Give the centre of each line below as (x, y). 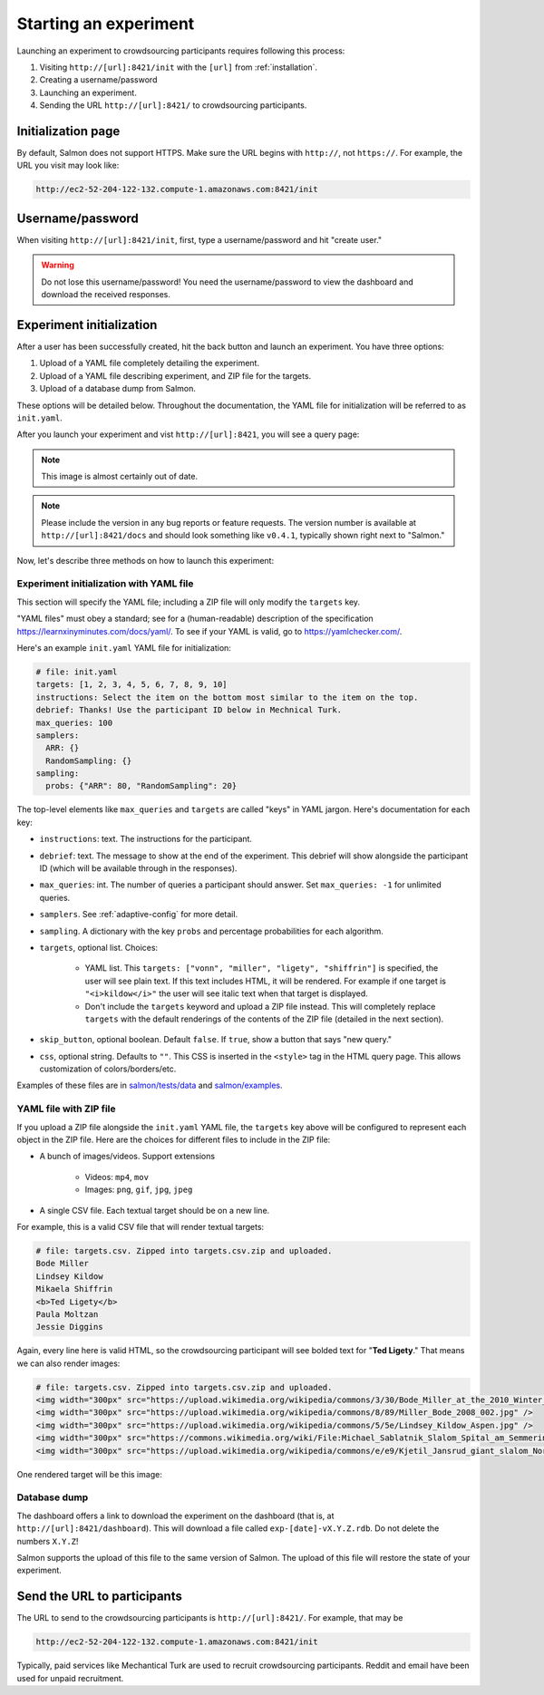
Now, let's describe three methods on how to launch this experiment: (146, 560)
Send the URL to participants (100, 1597)
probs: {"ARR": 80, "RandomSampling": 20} (141, 786)
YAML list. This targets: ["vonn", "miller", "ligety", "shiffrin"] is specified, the (262, 968)
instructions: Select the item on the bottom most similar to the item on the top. (227, 697)
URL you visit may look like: (68, 165)
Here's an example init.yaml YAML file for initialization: (124, 647)
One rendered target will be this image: (89, 1474)
